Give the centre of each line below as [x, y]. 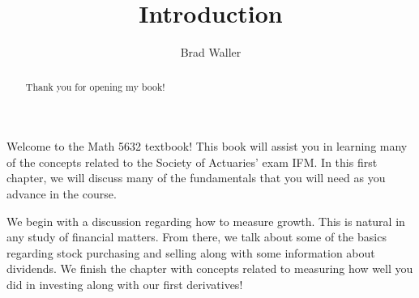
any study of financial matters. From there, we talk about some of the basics [197, 237]
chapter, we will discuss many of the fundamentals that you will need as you [196, 178]
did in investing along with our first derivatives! [125, 284]
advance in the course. [62, 193]
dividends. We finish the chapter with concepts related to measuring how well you [210, 268]
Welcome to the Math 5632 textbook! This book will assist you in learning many [207, 146]
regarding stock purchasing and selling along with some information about [191, 252]
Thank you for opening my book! [95, 86]
